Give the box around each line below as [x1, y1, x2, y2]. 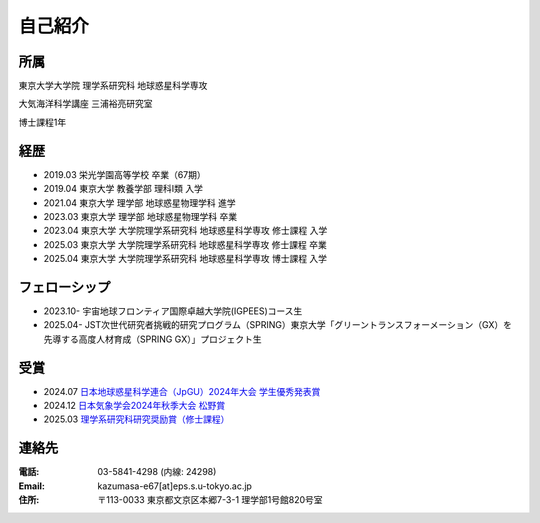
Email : [18, 480, 45, 492]
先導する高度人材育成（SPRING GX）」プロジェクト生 [43, 333, 262, 345]
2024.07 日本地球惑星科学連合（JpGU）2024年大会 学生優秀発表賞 [43, 385, 321, 397]
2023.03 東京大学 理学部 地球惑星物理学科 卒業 [43, 210, 238, 222]
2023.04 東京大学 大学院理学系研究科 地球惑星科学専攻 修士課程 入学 [43, 225, 328, 237]
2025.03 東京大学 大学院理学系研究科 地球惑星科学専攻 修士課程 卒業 [43, 238, 327, 250]
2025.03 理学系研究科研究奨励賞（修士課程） [43, 413, 230, 425]
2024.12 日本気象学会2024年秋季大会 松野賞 [43, 400, 225, 412]
